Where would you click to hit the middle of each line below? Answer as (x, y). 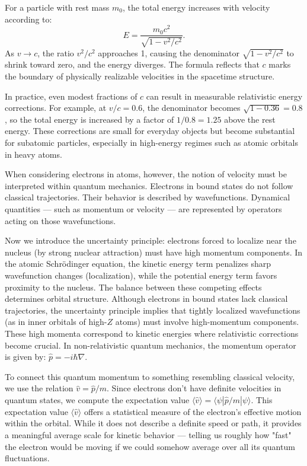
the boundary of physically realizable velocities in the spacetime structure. (140, 76)
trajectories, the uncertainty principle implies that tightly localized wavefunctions (153, 310)
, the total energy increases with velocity (196, 7)
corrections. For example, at (56, 108)
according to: (28, 19)
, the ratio (56, 52)
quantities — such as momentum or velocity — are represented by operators (143, 208)
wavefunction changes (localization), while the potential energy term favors (141, 275)
